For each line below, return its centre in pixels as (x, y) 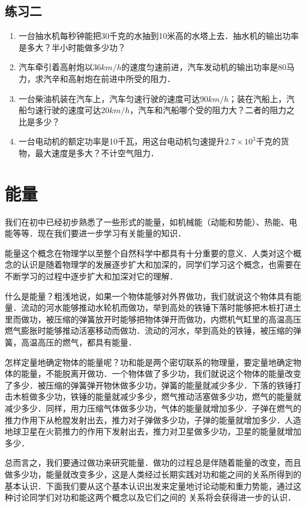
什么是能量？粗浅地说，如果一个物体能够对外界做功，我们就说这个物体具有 (149, 296)
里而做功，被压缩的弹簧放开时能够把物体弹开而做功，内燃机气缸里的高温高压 (153, 319)
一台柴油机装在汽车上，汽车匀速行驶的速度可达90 (113, 98)
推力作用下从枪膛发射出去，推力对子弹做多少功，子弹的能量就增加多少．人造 (153, 419)
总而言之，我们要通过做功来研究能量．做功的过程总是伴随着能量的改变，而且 (153, 462)
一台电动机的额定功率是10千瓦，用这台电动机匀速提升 (122, 141)
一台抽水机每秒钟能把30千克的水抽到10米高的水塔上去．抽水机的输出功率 (159, 36)
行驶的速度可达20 (76, 110)
